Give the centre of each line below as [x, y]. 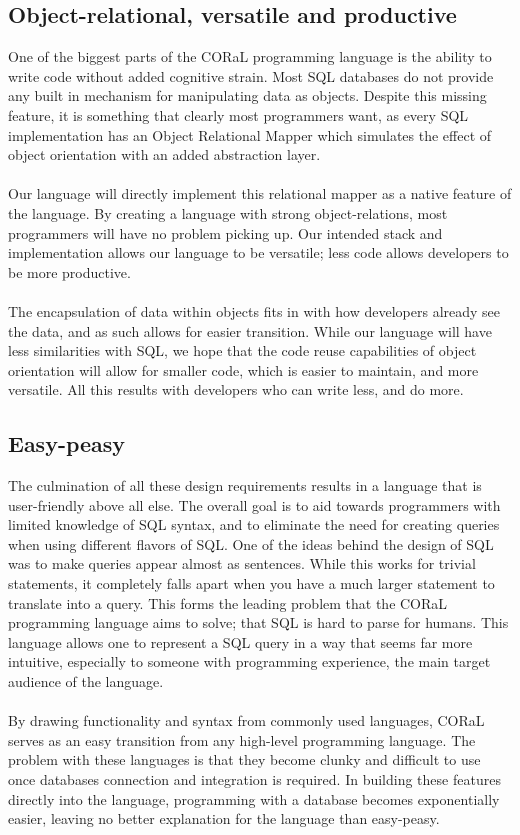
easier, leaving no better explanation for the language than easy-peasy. [224, 818]
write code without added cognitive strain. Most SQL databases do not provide [251, 75]
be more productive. [69, 271]
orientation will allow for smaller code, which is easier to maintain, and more [243, 369]
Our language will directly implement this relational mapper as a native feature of [260, 193]
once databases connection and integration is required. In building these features [254, 779]
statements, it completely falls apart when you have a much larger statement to [251, 583]
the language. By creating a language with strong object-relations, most [228, 212]
